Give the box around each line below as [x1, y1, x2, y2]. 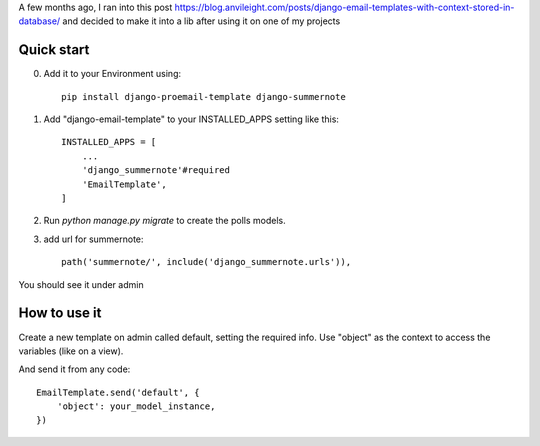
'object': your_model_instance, [56, 401, 216, 412]
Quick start [18, 41, 90, 59]
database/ [18, 15, 61, 27]
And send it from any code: [18, 363, 131, 375]
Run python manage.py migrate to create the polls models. [43, 215, 286, 227]
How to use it [18, 305, 102, 322]
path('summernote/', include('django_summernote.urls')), [61, 256, 352, 268]
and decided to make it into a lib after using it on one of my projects [62, 15, 341, 27]
